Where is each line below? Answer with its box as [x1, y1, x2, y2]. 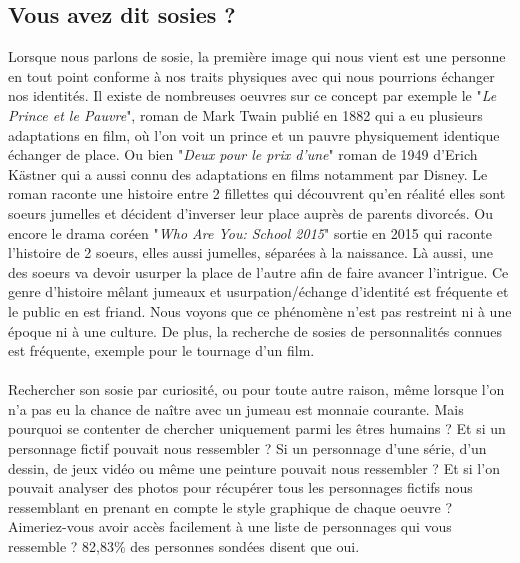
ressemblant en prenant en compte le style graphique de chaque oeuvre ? [8, 496, 453, 517]
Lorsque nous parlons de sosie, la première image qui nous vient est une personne [8, 46, 506, 67]
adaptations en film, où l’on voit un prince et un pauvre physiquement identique [8, 124, 500, 145]
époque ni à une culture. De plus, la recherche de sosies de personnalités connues [8, 320, 502, 341]
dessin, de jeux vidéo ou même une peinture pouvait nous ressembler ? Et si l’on [8, 457, 500, 478]
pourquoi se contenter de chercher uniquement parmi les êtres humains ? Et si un [8, 418, 506, 439]
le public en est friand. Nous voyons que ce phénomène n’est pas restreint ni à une [8, 300, 512, 321]
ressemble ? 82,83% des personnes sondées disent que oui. [8, 536, 360, 557]
